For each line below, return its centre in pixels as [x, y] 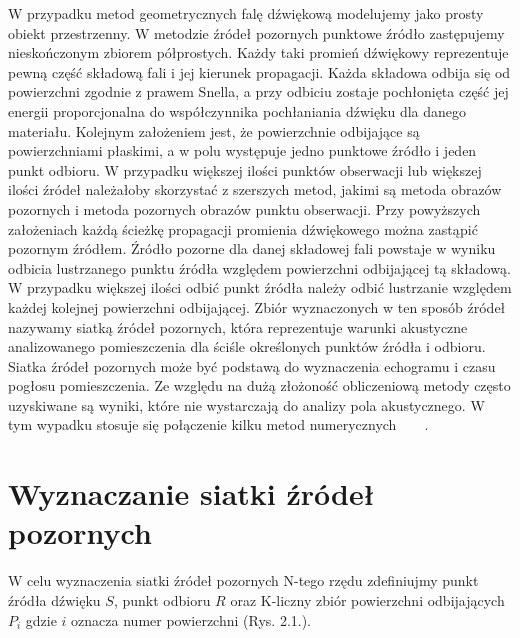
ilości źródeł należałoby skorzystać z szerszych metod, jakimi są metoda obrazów [255, 189]
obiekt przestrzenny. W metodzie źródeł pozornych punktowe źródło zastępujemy [256, 32]
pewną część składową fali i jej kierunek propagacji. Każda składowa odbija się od [259, 71]
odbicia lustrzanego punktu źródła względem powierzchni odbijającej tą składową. [259, 267]
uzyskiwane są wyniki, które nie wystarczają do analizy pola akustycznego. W [246, 404]
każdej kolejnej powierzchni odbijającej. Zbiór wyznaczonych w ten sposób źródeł [257, 306]
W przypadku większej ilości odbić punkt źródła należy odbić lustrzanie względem [260, 287]
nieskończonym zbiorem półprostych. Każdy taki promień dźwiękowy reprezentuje [258, 52]
